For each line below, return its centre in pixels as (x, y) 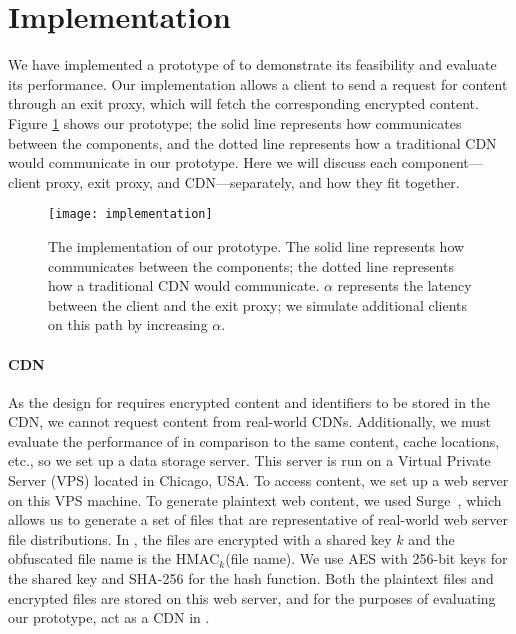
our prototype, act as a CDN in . (109, 617)
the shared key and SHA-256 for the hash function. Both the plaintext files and (251, 578)
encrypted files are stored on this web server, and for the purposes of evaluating (252, 597)
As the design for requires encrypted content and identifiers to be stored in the (249, 401)
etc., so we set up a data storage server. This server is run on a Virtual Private (249, 460)
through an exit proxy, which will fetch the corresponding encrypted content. (243, 103)
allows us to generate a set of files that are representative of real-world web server (258, 519)
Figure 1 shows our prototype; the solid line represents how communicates (235, 122)
